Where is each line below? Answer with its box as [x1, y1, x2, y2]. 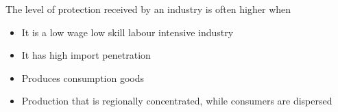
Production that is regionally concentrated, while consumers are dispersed [21, 94, 333, 108]
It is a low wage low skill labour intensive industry [21, 25, 234, 39]
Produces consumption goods [21, 70, 145, 85]
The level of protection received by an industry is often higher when [5, 2, 291, 16]
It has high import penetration [21, 48, 151, 62]
